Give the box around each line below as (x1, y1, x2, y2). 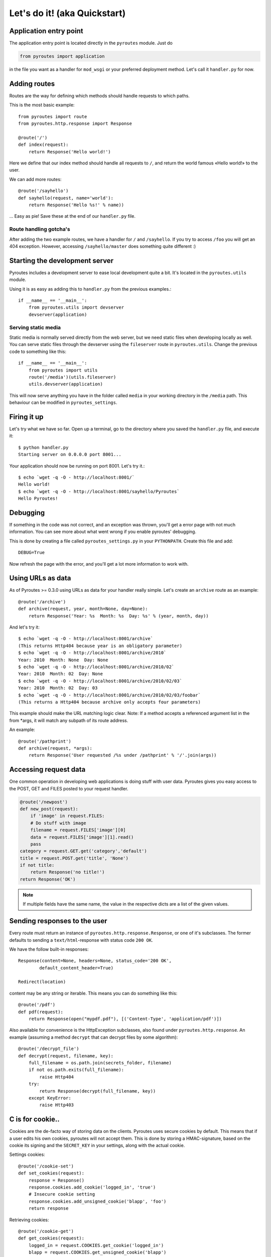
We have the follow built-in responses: (9, 946, 89, 952)
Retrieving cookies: (9, 1217, 49, 1223)
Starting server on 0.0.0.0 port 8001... (18, 452, 121, 458)
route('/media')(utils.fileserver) (28, 374, 116, 380)
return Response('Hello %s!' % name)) (28, 202, 124, 208)
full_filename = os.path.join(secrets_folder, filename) (28, 1060, 172, 1065)
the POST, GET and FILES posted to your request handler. (9, 785, 128, 791)
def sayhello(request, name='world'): (18, 195, 114, 201)
